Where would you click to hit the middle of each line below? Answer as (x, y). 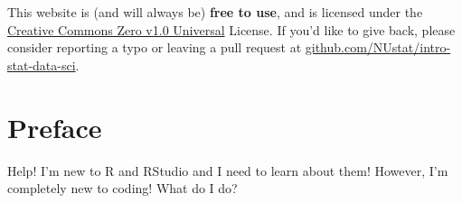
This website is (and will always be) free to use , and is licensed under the (215, 12)
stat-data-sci (42, 65)
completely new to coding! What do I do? (123, 188)
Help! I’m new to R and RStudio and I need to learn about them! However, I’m (228, 170)
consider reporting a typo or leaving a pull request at (155, 47)
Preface (55, 127)
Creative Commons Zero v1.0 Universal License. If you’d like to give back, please (231, 29)
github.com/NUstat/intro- (378, 47)
